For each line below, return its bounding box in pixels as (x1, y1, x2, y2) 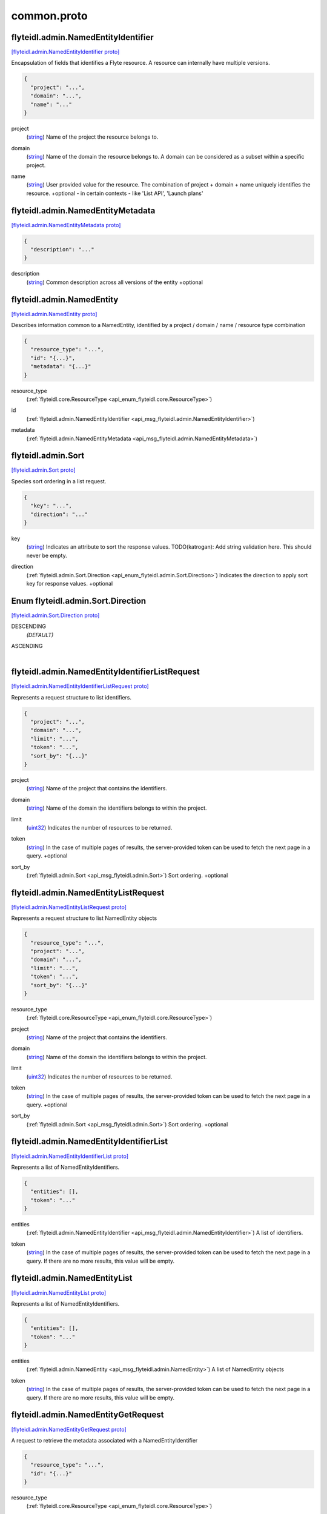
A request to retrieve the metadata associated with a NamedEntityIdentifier (11, 1436, 198, 1444)
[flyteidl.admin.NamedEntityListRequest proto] (11, 903, 127, 911)
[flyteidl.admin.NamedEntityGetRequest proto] (11, 1426, 127, 1433)
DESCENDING (11, 623, 47, 630)
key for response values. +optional (26, 580, 113, 587)
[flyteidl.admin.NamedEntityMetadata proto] (11, 221, 121, 228)
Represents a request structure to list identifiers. (11, 693, 132, 701)
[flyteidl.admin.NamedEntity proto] (11, 310, 97, 317)
